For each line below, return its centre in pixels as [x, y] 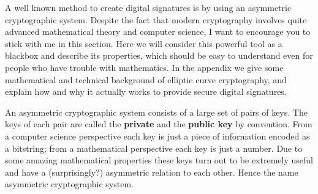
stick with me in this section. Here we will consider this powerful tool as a [144, 43]
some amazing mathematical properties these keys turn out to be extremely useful [159, 160]
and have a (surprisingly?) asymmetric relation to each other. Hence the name [152, 172]
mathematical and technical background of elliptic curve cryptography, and [146, 79]
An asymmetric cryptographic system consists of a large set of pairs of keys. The [156, 112]
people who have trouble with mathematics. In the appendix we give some [144, 67]
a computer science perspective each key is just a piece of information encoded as [157, 136]
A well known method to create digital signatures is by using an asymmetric [148, 7]
